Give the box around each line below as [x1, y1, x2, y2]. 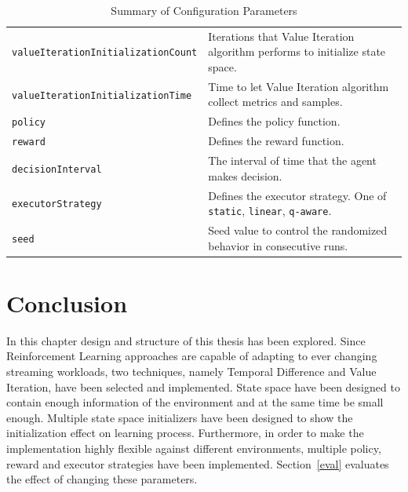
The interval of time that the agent [208, 152, 377, 169]
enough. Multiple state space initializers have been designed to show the [6, 409, 353, 425]
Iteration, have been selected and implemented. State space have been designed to [6, 378, 400, 395]
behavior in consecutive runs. [208, 237, 348, 253]
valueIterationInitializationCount [12, 47, 198, 59]
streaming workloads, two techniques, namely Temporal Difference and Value [6, 363, 377, 380]
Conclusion [6, 286, 128, 319]
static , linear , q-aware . [208, 202, 332, 219]
